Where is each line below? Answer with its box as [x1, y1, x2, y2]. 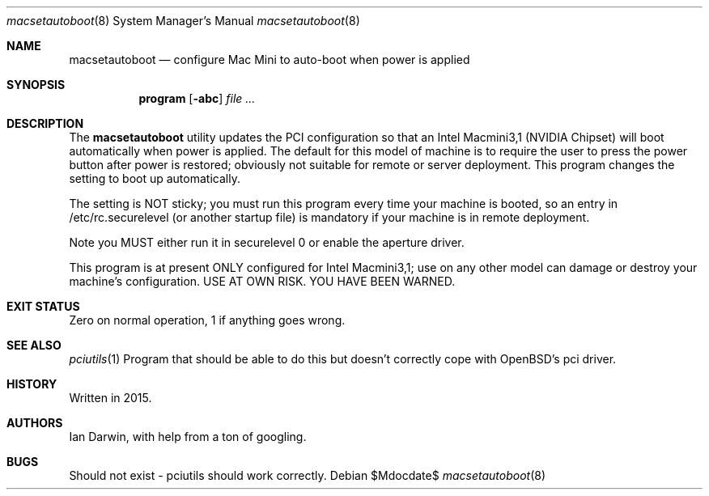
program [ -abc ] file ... [138, 91, 256, 105]
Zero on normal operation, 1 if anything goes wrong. [69, 313, 346, 327]
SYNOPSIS [6, 78, 66, 91]
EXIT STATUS [6, 299, 80, 313]
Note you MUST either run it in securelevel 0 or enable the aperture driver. [69, 235, 465, 249]
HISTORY [6, 377, 57, 391]
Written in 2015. [69, 391, 152, 405]
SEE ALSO [6, 338, 62, 352]
